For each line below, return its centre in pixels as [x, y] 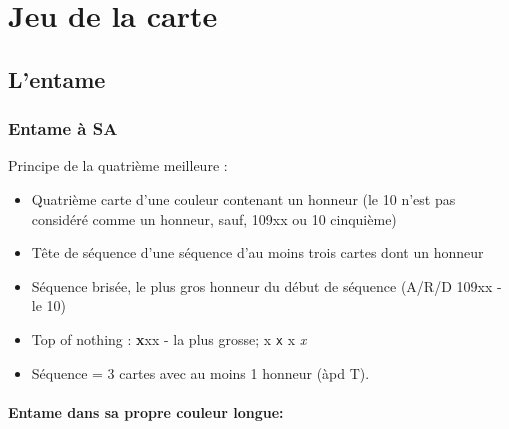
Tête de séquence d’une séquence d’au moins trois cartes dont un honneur [257, 252]
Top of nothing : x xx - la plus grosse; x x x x [169, 338]
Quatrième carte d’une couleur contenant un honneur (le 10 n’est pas [243, 198]
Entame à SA [63, 128]
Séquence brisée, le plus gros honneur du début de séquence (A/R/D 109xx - [266, 285]
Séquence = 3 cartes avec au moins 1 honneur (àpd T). [200, 372]
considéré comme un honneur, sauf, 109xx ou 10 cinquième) [214, 218]
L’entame [57, 78]
